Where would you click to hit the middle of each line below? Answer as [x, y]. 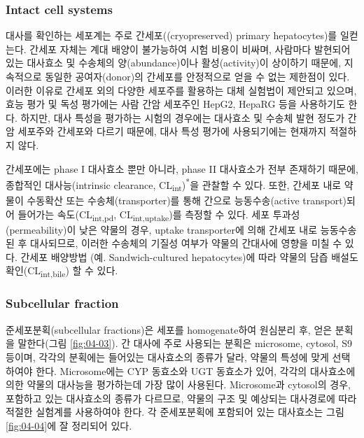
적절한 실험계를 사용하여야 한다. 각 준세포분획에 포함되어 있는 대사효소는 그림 [175, 412]
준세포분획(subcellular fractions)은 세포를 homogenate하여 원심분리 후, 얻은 [169, 329]
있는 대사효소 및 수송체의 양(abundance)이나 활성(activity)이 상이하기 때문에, [174, 63]
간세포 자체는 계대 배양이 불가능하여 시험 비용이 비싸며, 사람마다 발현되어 [190, 49]
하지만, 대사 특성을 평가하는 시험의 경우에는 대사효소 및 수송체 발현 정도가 [183, 117]
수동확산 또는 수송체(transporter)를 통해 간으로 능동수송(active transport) [187, 200]
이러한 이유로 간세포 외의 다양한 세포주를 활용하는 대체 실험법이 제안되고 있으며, [181, 90]
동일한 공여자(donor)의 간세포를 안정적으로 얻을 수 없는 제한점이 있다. [197, 76]
